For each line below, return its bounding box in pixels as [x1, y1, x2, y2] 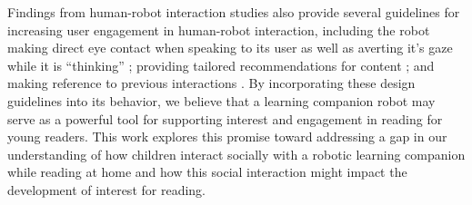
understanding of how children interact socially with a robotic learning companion [7, 144, 466, 163]
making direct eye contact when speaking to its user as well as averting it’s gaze [7, 38, 453, 57]
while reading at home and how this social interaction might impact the [7, 162, 407, 181]
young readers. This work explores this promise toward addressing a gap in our [7, 127, 447, 146]
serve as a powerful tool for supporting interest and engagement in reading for [7, 109, 443, 128]
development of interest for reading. [7, 180, 206, 199]
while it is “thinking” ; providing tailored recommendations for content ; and [7, 55, 435, 74]
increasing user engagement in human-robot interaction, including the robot [7, 20, 430, 39]
